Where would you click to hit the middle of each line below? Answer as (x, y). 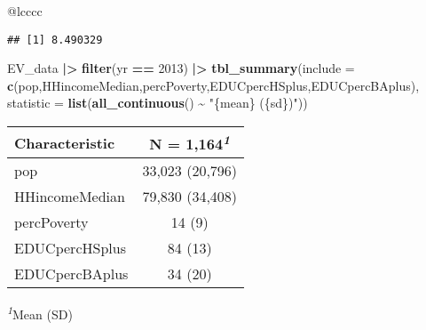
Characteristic (65, 142)
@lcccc (25, 11)
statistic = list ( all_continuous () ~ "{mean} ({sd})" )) (158, 103)
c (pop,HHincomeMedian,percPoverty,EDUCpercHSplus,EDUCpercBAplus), (213, 85)
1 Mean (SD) (40, 313)
